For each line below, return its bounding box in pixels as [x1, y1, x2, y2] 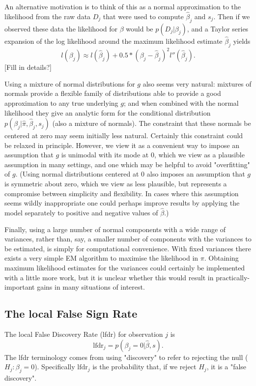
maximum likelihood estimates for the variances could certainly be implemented [4, 263, 245, 273]
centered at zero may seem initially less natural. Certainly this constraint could [4, 130, 243, 141]
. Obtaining [204, 253, 239, 263]
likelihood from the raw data [4, 11, 91, 21]
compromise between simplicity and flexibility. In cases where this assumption [4, 188, 239, 198]
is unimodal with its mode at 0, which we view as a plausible [61, 149, 245, 160]
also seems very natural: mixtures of [142, 78, 252, 89]
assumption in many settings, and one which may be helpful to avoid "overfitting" [4, 159, 250, 169]
